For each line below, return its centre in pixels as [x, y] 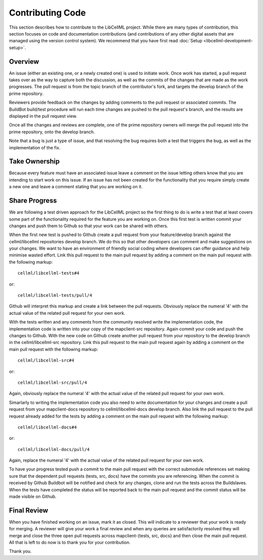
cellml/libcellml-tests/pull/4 [55, 295]
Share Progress [33, 201]
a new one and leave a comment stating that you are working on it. [76, 187]
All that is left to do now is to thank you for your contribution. [70, 542]
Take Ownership [34, 161]
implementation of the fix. [35, 147]
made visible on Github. [33, 497]
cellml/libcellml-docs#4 [47, 427]
